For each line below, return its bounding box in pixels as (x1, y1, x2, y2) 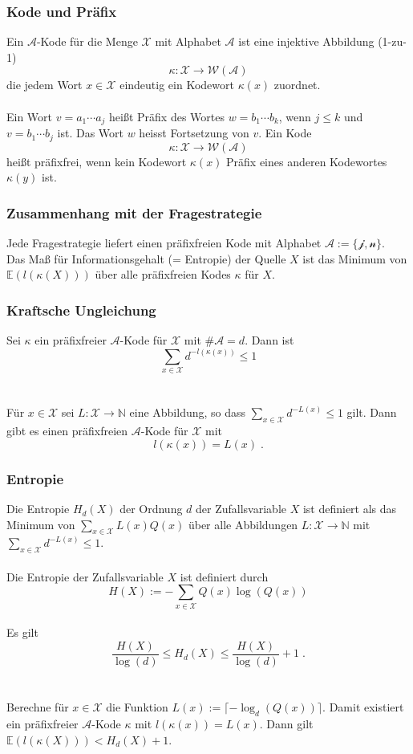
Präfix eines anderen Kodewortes (226, 153, 387, 169)
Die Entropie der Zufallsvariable (6, 568, 164, 585)
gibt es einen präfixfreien (6, 422, 128, 439)
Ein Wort (6, 108, 53, 124)
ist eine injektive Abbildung (238, 33, 375, 50)
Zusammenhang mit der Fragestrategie (6, 202, 262, 222)
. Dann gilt (259, 715, 314, 732)
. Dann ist (245, 331, 294, 348)
